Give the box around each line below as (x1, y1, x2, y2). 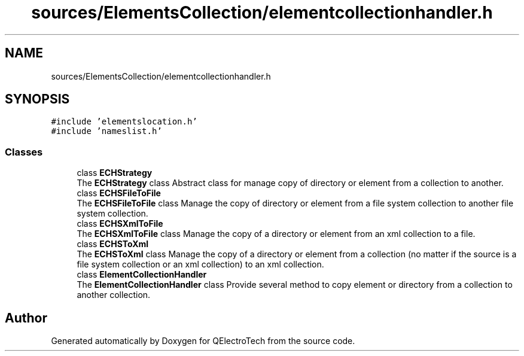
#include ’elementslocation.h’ (51, 117, 197, 127)
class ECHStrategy (77, 168, 153, 178)
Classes (5, 145, 43, 158)
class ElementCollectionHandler (77, 269, 207, 280)
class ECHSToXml (77, 239, 149, 249)
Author (5, 310, 47, 325)
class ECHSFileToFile (77, 188, 161, 199)
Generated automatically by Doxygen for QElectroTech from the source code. (51, 336, 355, 346)
